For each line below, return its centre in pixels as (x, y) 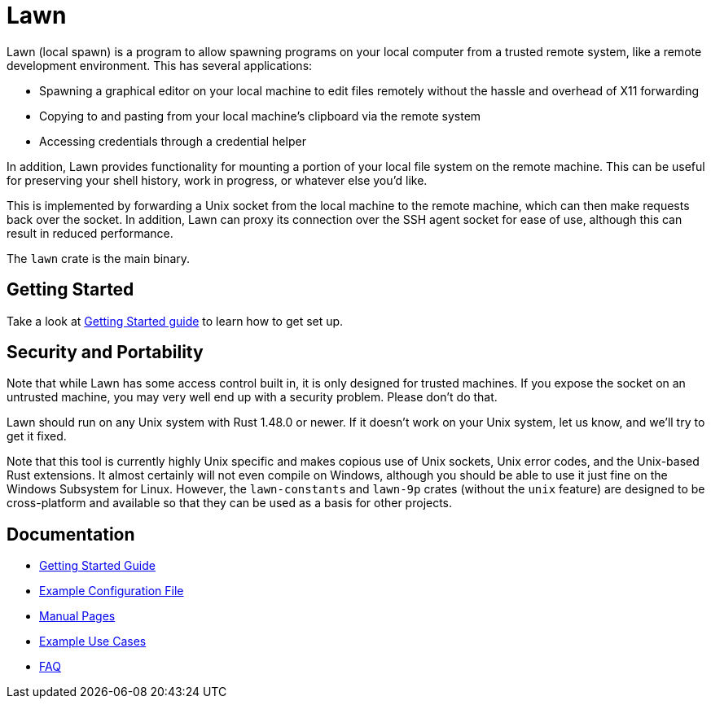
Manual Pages (77, 616)
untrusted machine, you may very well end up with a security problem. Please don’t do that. (252, 397)
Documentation (71, 534)
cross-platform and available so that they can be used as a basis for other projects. (230, 503)
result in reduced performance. (90, 233)
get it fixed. (37, 436)
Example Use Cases (93, 642)
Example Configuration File (112, 591)
